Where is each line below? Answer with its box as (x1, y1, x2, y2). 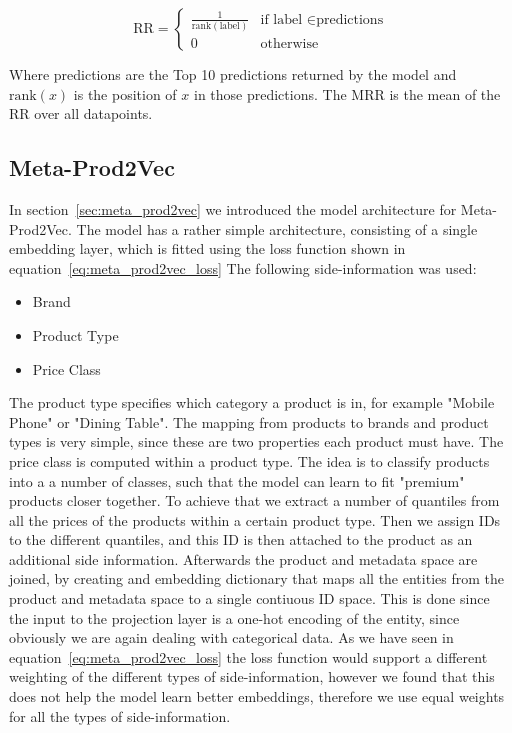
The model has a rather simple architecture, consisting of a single (76, 218, 478, 239)
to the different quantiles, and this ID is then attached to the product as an (9, 529, 473, 550)
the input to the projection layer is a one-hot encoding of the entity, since (9, 607, 460, 628)
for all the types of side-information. (9, 705, 231, 726)
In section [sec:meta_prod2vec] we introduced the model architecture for (9, 198, 457, 219)
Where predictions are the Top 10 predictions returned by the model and (9, 64, 457, 84)
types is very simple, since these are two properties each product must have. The (9, 431, 504, 452)
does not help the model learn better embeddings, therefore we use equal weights (9, 686, 505, 707)
